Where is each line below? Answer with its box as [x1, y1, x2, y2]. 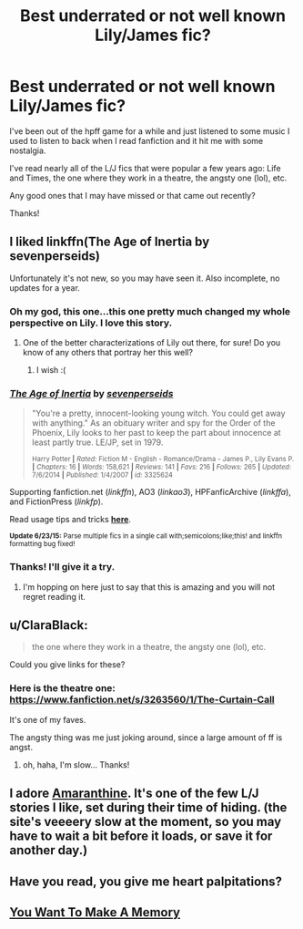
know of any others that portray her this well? [22, 347, 194, 358]
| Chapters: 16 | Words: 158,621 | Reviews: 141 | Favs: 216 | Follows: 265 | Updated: [31, 462, 292, 472]
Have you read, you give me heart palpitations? [9, 873, 283, 889]
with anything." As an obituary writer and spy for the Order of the [31, 418, 276, 428]
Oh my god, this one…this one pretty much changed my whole [9, 305, 291, 317]
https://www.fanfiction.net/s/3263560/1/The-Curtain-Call [9, 694, 275, 707]
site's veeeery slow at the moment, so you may [9, 814, 282, 830]
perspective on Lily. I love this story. [9, 316, 173, 329]
